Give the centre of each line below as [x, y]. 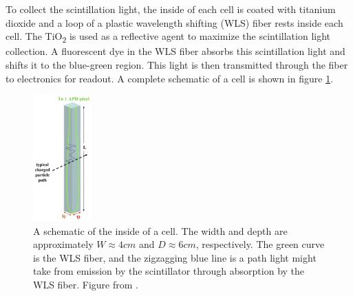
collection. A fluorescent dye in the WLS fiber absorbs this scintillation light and [175, 51]
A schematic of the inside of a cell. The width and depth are [160, 230]
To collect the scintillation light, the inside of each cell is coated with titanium [171, 9]
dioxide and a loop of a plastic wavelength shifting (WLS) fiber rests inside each [174, 22]
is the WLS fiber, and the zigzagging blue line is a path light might [175, 257]
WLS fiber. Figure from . [86, 285]
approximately [63, 244]
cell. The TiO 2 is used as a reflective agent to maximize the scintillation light [168, 37]
